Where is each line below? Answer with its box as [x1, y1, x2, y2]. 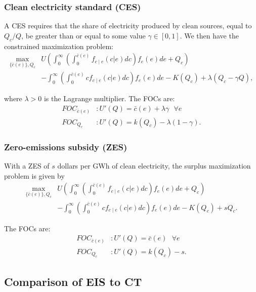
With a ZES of [4, 160, 50, 171]
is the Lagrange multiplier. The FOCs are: [44, 93, 175, 104]
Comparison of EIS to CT [4, 273, 142, 289]
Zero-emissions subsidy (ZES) [4, 140, 127, 153]
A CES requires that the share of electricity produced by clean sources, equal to [4, 20, 252, 31]
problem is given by [4, 170, 65, 181]
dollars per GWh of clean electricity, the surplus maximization [57, 160, 251, 171]
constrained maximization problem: [4, 40, 114, 51]
